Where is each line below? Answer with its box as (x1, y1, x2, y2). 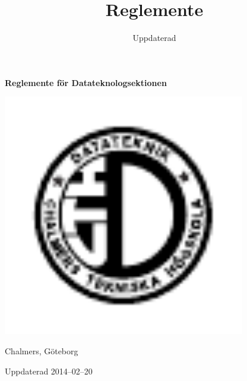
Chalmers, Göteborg (5, 344, 78, 357)
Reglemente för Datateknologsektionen (5, 76, 167, 88)
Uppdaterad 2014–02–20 (5, 364, 93, 377)
